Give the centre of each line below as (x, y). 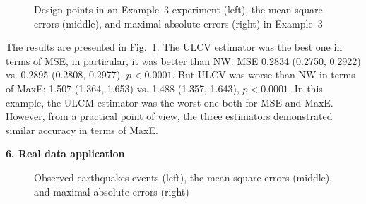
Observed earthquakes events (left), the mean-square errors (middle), (183, 177)
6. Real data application (65, 154)
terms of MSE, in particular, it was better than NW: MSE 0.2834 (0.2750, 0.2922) (183, 60)
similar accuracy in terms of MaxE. (82, 130)
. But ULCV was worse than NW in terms (264, 74)
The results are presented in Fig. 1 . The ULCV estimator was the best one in (174, 47)
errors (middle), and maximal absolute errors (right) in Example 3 (178, 23)
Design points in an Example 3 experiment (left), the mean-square (178, 9)
